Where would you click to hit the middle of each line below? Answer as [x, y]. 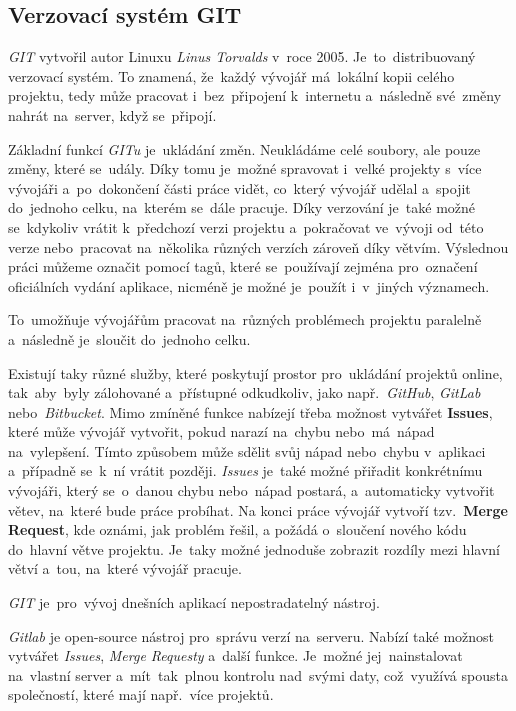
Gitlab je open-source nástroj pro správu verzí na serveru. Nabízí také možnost [251, 635]
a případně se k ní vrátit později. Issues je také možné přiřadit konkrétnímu [245, 470]
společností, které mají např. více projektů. [141, 694]
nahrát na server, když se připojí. [112, 114]
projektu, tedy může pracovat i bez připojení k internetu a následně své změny [255, 95]
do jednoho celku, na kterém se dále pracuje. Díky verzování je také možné [242, 207]
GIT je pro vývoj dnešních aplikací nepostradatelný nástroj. [194, 602]
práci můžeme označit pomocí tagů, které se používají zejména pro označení [243, 266]
